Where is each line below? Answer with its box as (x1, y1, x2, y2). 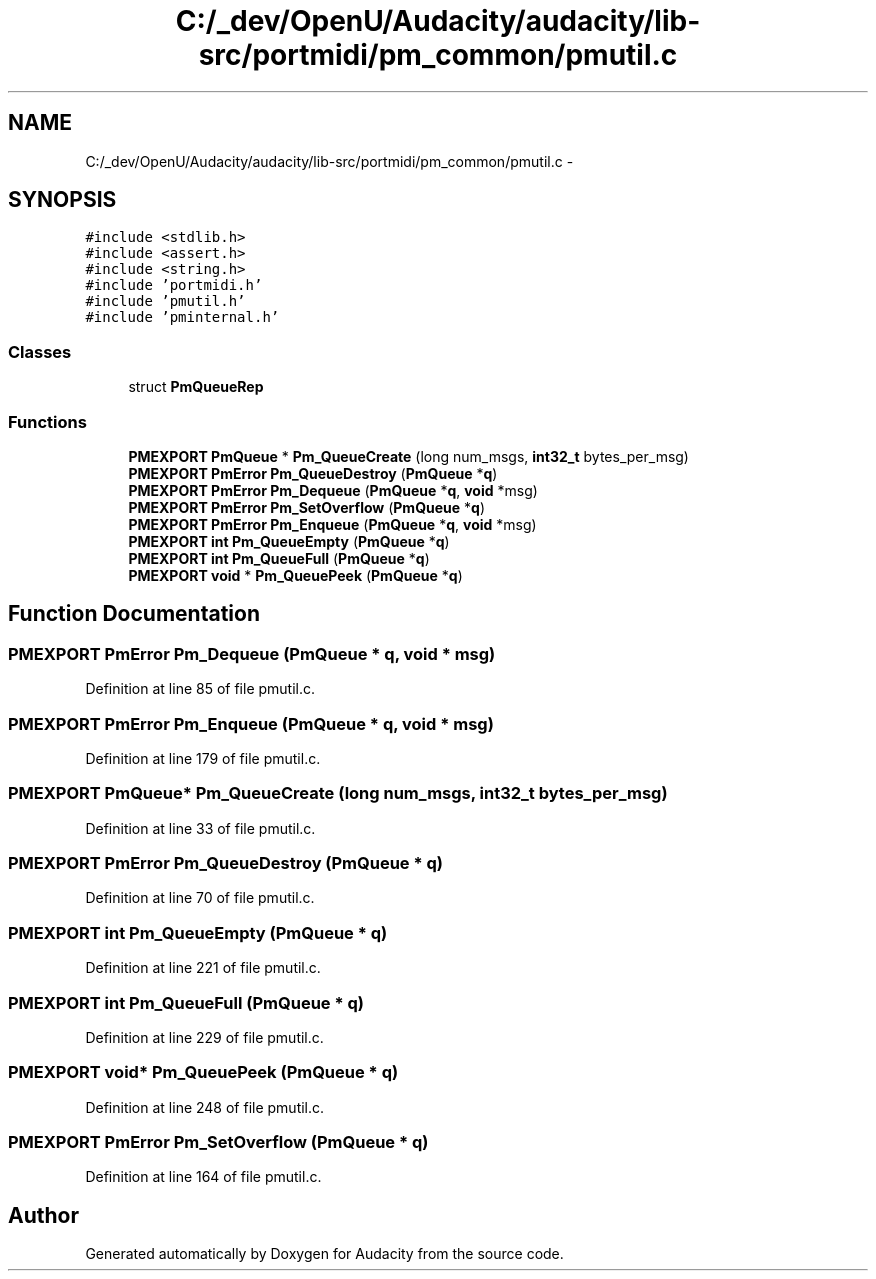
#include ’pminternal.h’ (85, 309, 280, 326)
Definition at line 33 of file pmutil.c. (85, 819, 316, 837)
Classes (8, 341, 72, 362)
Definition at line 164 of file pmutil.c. (85, 1168, 322, 1186)
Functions (8, 411, 87, 432)
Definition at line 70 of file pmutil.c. (85, 889, 315, 907)
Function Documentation (8, 601, 260, 627)
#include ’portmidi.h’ (85, 277, 263, 294)
